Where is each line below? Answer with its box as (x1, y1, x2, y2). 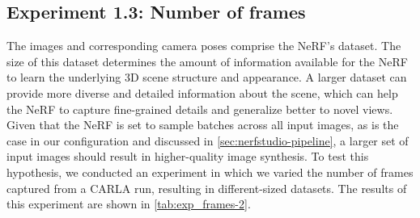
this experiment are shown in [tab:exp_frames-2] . (6, 195, 251, 212)
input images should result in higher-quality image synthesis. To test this (6, 148, 369, 165)
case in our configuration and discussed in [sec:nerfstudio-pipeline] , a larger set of (6, 132, 409, 149)
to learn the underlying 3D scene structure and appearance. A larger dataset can (6, 69, 407, 86)
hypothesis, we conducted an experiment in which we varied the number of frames (6, 163, 414, 180)
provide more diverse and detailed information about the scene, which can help (6, 84, 398, 101)
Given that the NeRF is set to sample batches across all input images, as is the (6, 116, 399, 133)
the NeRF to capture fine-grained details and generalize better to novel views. (6, 100, 393, 117)
